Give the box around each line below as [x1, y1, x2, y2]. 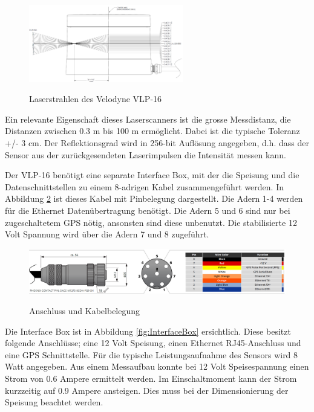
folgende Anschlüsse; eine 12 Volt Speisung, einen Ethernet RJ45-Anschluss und [5, 336, 301, 349]
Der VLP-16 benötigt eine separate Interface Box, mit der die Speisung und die [5, 169, 299, 181]
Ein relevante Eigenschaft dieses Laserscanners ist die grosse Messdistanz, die [5, 112, 291, 125]
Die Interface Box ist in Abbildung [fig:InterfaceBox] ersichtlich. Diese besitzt [5, 324, 291, 337]
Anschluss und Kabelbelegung [29, 304, 140, 317]
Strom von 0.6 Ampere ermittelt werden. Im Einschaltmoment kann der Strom [5, 372, 297, 384]
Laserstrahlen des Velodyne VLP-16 [29, 92, 162, 105]
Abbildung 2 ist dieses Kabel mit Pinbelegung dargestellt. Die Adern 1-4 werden [5, 192, 303, 205]
